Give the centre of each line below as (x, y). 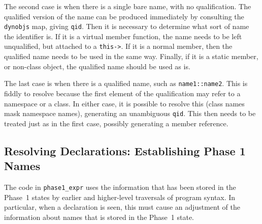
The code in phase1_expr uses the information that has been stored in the (120, 187)
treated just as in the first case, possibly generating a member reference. (116, 123)
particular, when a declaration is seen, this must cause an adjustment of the (122, 207)
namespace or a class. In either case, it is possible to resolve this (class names (124, 103)
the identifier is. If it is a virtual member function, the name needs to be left (123, 36)
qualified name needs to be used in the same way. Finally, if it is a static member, (131, 56)
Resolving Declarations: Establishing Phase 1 (125, 150)
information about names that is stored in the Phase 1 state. (99, 217)
